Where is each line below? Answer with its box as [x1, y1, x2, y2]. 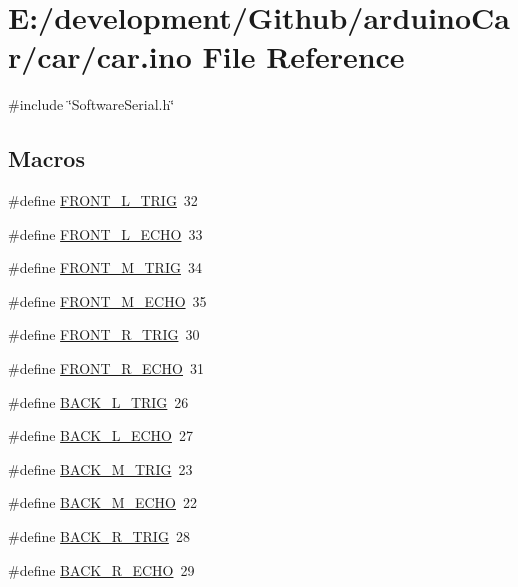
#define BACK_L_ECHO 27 [8, 425, 193, 446]
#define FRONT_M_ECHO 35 [8, 290, 207, 311]
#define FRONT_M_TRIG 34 [8, 257, 202, 278]
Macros [8, 143, 85, 174]
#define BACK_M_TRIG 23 [8, 458, 193, 479]
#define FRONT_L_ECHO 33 [8, 223, 203, 244]
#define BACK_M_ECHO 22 [8, 492, 198, 513]
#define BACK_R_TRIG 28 [8, 526, 190, 547]
